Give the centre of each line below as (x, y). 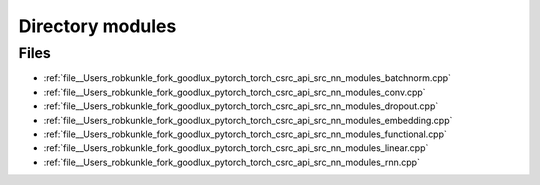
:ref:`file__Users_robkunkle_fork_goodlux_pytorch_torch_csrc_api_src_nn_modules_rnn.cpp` (231, 162)
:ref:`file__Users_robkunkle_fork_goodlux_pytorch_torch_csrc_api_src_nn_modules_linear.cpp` (236, 148)
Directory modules (97, 26)
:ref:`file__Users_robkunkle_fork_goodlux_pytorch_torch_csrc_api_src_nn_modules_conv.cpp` (234, 92)
